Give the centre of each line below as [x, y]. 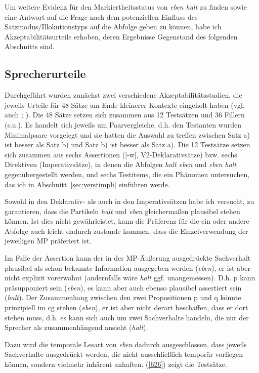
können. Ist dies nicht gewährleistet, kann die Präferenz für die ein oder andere [127, 221]
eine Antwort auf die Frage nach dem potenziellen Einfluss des [101, 16]
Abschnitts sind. [30, 46]
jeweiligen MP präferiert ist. [48, 241]
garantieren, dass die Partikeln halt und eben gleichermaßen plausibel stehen [122, 211]
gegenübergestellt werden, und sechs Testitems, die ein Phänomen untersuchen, [127, 174]
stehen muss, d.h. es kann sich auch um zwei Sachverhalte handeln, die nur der [127, 317]
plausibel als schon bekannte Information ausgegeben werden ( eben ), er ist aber [127, 267]
